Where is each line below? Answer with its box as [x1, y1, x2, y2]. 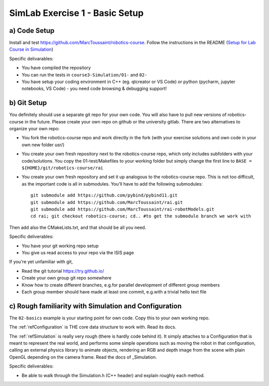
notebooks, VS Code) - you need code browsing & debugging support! [21, 86, 167, 92]
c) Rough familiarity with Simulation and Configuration [9, 301, 182, 310]
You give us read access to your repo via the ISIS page [21, 249, 134, 256]
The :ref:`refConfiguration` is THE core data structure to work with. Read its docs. [9, 324, 176, 330]
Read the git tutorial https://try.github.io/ [21, 268, 105, 274]
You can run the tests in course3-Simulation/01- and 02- [21, 72, 147, 78]
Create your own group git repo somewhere [21, 275, 112, 281]
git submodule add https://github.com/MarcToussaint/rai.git [30, 199, 183, 205]
